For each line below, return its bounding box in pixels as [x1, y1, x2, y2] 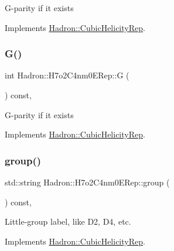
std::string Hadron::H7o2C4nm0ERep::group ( [5, 176, 170, 188]
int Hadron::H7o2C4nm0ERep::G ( [5, 69, 129, 81]
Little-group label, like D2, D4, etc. [5, 215, 131, 228]
